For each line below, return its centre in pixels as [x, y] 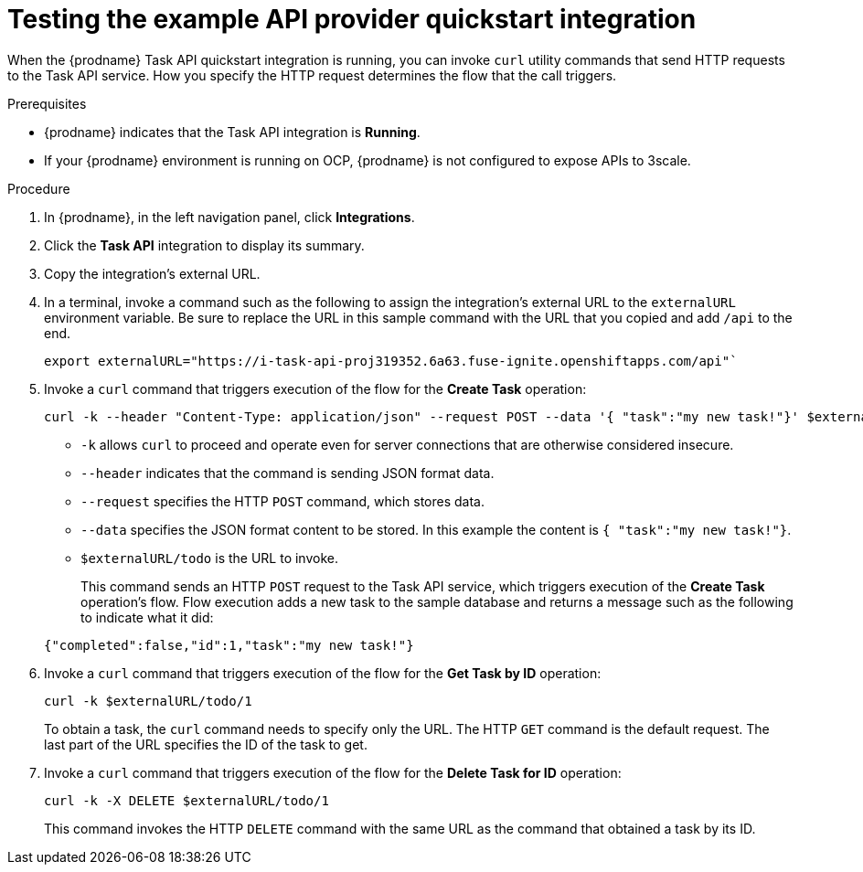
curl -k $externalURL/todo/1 [148, 701]
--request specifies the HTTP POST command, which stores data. [283, 501]
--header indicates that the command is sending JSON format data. [288, 473]
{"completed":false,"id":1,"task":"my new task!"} [229, 645]
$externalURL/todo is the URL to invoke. [209, 558]
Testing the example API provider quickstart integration [352, 19]
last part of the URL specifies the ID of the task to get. [206, 744]
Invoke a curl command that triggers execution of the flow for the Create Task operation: [315, 388]
